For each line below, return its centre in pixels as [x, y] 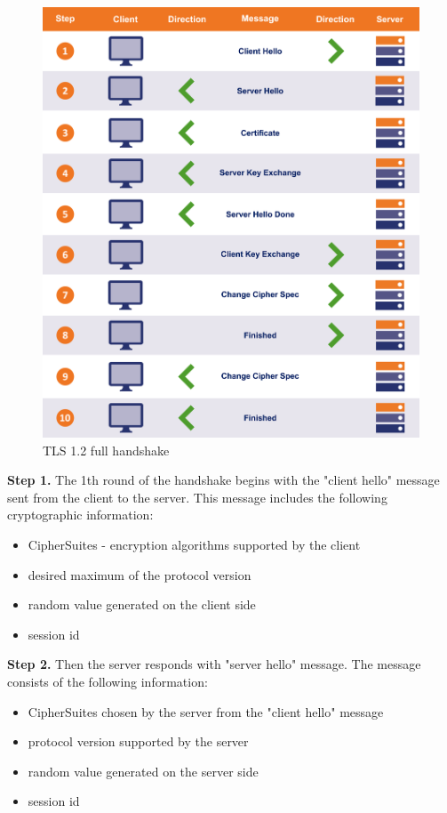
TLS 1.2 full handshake [106, 450]
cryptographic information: [80, 515]
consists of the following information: [108, 681]
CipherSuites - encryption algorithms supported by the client [194, 544]
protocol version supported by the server [138, 741]
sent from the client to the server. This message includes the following [197, 497]
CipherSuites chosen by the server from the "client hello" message [206, 711]
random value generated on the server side [143, 771]
